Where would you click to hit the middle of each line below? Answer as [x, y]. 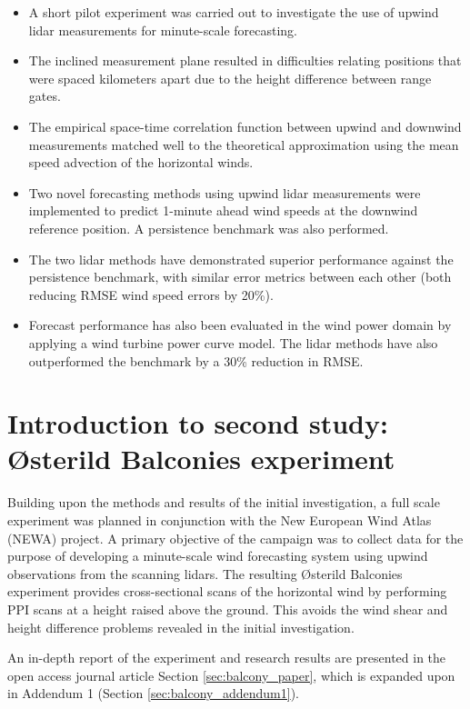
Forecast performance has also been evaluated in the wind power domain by [240, 325]
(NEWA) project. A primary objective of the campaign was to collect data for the [235, 538]
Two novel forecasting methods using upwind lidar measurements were [225, 192]
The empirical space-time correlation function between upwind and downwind [245, 126]
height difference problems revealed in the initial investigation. [181, 627]
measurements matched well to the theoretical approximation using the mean [244, 144]
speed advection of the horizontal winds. [141, 162]
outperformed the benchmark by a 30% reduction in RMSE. [196, 360]
